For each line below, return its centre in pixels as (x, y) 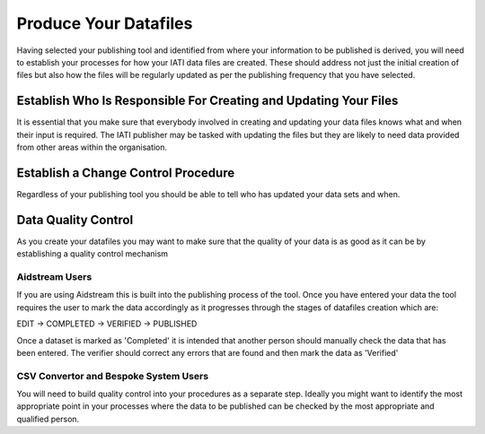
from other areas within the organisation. (92, 147)
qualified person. (48, 419)
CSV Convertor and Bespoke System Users (113, 376)
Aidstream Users (54, 276)
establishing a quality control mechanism (93, 254)
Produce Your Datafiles (105, 23)
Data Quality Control (75, 220)
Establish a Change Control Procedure (126, 173)
